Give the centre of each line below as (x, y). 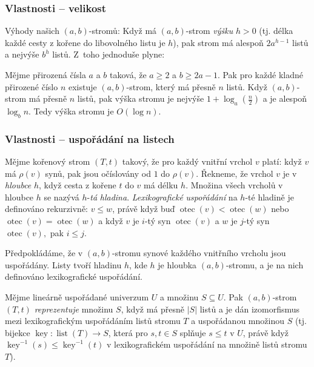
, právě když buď (144, 209)
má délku (161, 185)
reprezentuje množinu (74, 309)
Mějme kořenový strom (48, 161)
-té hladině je (269, 197)
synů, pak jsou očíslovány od (98, 173)
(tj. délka (276, 31)
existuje (83, 86)
